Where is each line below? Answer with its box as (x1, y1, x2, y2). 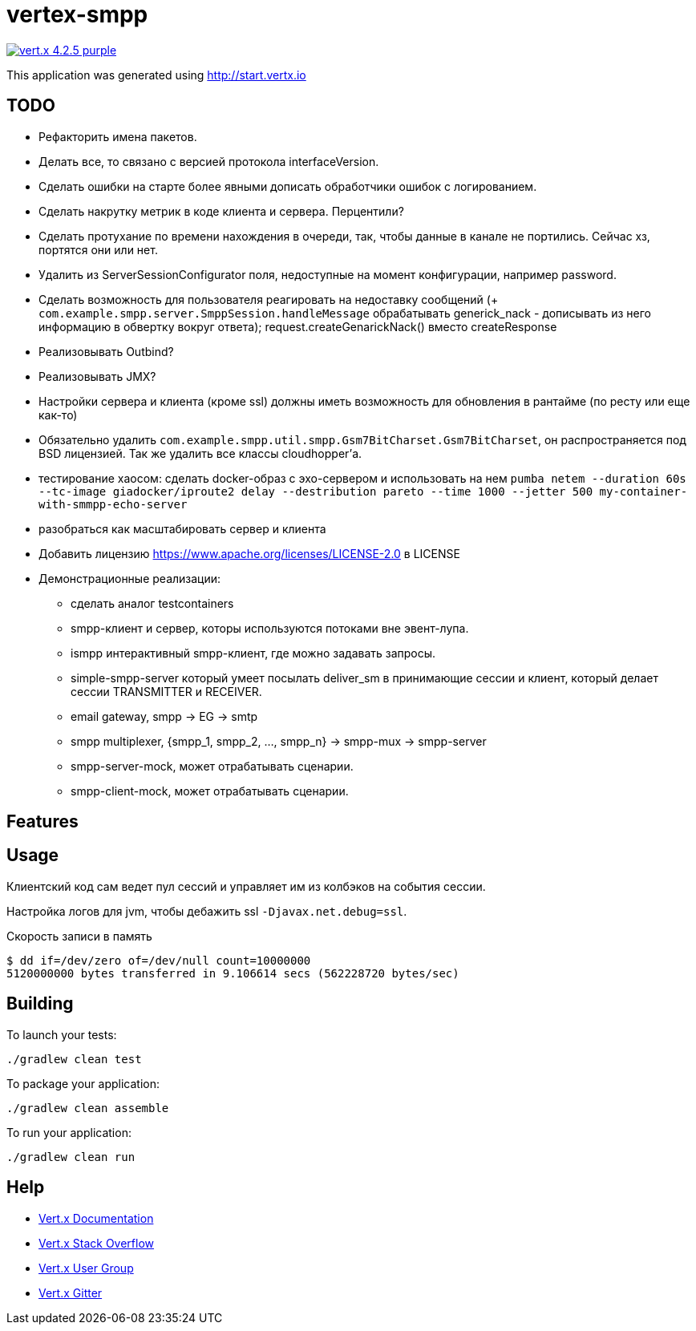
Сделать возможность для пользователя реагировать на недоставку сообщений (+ (38, 292, 499, 306)
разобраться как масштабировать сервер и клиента (38, 521, 326, 536)
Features (6, 811, 79, 832)
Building (6, 993, 74, 1014)
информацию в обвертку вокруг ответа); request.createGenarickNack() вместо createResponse (38, 319, 557, 334)
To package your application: (6, 1076, 160, 1090)
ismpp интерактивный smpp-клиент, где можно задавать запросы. (71, 645, 436, 660)
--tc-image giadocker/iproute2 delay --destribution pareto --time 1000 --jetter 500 (38, 484, 593, 498)
